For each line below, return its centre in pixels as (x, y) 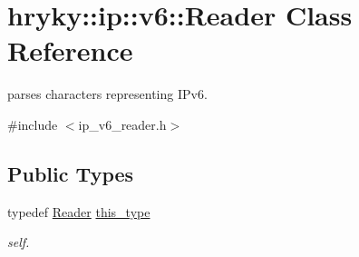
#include (33, 124)
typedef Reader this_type (79, 211)
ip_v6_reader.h (122, 124)
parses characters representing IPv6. (107, 94)
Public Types (71, 173)
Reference (70, 50)
